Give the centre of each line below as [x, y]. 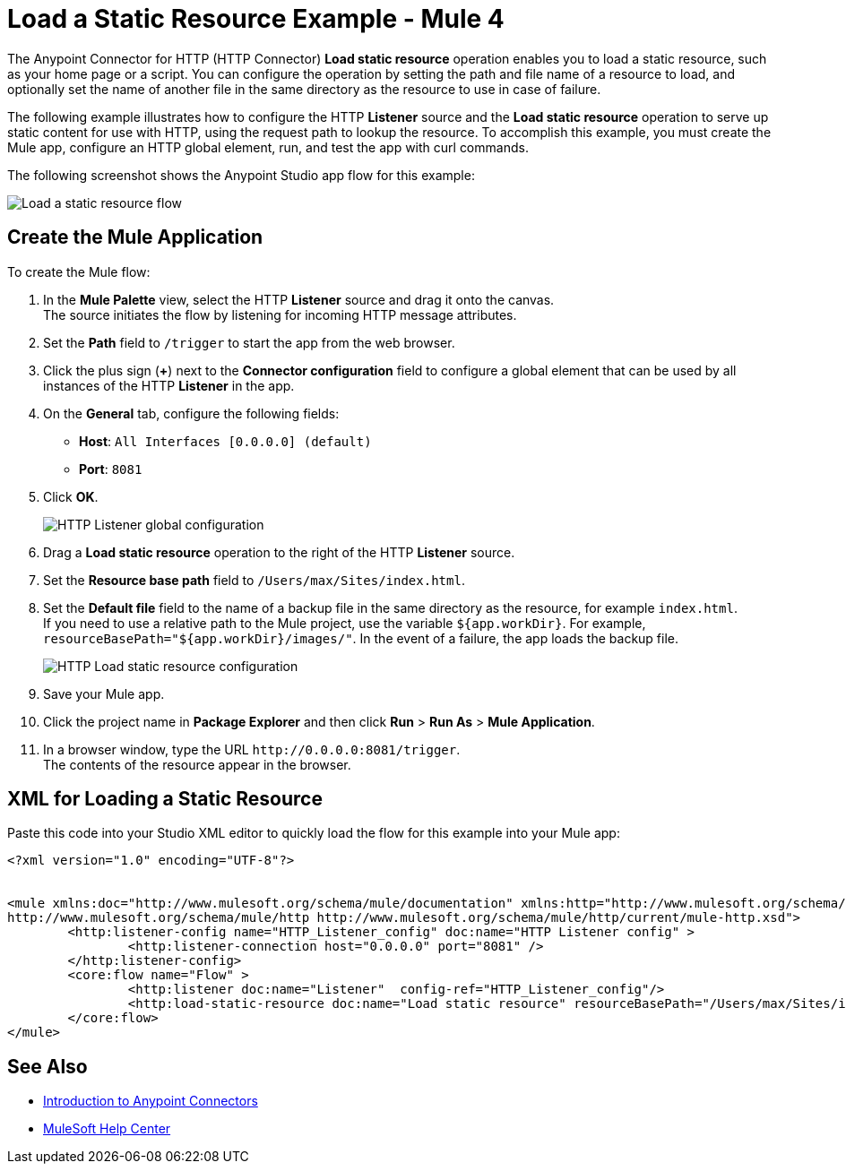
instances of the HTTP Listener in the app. [169, 385]
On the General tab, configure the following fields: [191, 413]
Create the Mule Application [135, 237]
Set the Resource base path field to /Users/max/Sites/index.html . [254, 580]
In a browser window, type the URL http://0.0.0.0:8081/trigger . [252, 749]
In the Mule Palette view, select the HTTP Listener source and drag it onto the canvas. [299, 299]
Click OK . [71, 496]
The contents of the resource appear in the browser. [197, 764]
